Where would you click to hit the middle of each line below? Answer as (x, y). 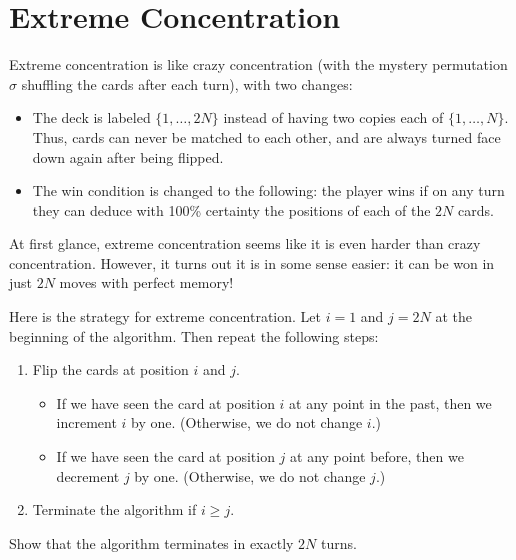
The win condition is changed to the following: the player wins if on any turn (268, 190)
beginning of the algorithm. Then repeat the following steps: (194, 335)
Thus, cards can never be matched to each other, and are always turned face (266, 136)
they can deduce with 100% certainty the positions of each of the (231, 209)
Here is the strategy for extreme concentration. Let (165, 316)
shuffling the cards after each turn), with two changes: (187, 83)
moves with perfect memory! (146, 282)
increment (86, 422)
